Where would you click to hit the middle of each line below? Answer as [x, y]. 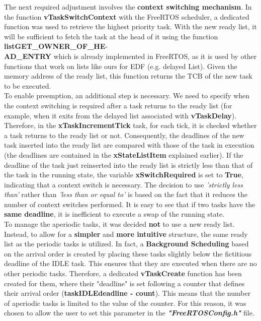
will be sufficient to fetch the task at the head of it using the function [111, 36]
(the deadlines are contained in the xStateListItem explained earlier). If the [124, 154]
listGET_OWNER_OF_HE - [56, 46]
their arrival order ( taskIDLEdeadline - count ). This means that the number [127, 293]
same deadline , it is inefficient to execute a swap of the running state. [114, 214]
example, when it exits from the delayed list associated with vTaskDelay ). [120, 115]
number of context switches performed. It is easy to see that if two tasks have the [130, 204]
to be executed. [28, 85]
